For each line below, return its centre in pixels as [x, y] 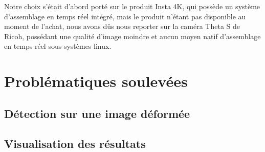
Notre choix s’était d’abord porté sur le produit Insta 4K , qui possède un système [132, 6]
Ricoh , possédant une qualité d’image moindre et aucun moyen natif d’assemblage [132, 36]
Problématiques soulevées [96, 81]
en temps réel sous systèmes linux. [58, 46]
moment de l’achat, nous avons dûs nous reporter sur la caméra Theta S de [122, 26]
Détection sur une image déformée [97, 113]
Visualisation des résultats [75, 143]
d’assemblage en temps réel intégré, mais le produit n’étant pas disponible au [125, 16]
